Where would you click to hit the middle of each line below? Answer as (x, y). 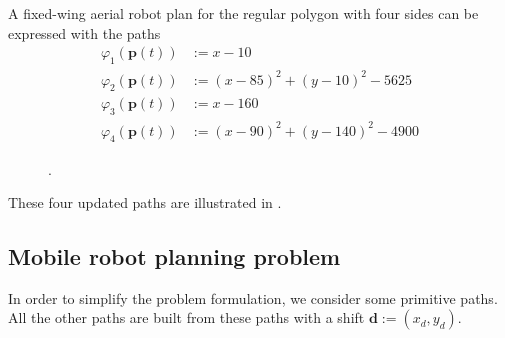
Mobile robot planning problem (174, 256)
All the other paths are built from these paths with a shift (186, 317)
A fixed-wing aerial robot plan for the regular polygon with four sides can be (243, 13)
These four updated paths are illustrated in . (145, 202)
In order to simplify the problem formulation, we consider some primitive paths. (253, 297)
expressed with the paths (84, 32)
